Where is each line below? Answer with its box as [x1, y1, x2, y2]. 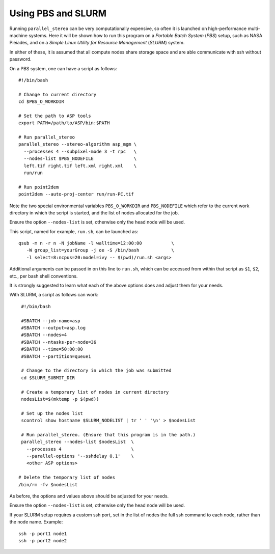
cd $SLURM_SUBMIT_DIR [21, 375, 75, 380]
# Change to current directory [18, 92, 97, 97]
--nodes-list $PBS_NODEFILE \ [23, 156, 137, 161]
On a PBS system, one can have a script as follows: [9, 65, 117, 71]
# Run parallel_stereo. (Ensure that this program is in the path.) [21, 432, 196, 437]
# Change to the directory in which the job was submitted [21, 368, 172, 374]
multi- [248, 25, 261, 32]
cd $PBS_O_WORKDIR [18, 99, 65, 104]
